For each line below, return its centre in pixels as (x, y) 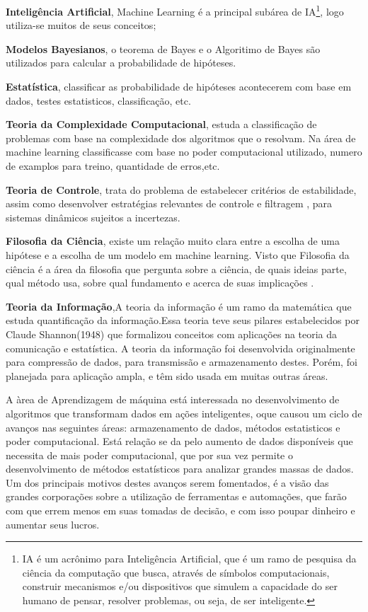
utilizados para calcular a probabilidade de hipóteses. (121, 63)
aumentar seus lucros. (53, 524)
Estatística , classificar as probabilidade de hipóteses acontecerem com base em (179, 87)
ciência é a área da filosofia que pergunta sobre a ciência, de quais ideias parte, (176, 269)
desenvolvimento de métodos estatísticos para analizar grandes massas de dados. (180, 469)
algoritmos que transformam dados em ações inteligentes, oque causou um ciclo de (184, 413)
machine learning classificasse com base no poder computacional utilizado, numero (184, 152)
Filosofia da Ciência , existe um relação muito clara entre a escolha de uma (173, 241)
